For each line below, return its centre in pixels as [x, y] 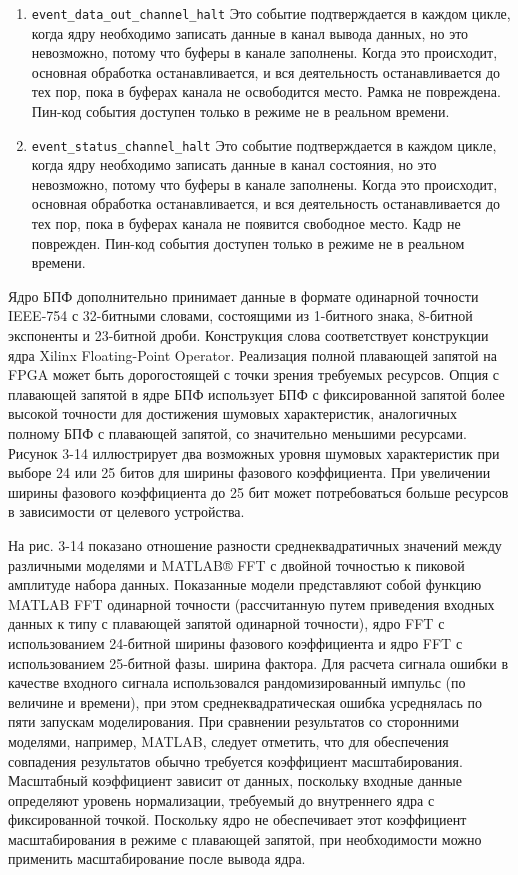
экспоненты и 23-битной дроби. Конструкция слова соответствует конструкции [248, 335]
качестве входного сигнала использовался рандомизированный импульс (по [237, 682]
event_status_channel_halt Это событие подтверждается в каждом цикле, [264, 144]
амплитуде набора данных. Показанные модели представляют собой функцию [245, 584]
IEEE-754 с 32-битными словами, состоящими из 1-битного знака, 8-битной [240, 315]
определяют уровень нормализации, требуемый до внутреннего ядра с [221, 799]
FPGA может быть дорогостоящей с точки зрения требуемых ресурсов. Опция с [254, 374]
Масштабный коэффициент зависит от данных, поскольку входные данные [235, 780]
